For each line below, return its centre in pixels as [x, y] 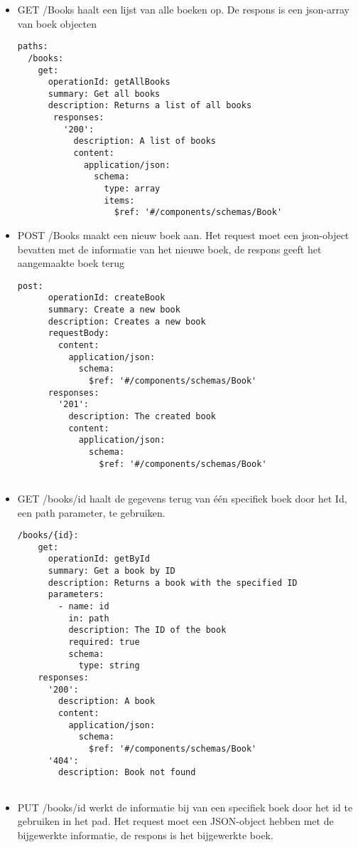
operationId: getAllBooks [109, 82]
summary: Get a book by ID [112, 571]
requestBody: [78, 333]
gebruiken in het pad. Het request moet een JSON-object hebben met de [175, 821]
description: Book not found [127, 773]
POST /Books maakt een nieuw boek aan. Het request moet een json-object [183, 235]
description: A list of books [145, 141]
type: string [109, 666]
